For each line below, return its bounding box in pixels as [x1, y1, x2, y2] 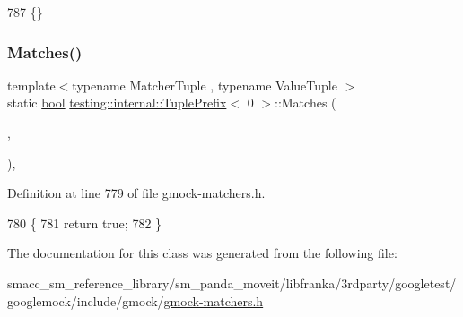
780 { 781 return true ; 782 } [7, 213, 162, 232]
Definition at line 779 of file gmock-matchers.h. [7, 184, 266, 202]
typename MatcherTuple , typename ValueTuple [72, 75, 337, 94]
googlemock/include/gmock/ [7, 291, 164, 310]
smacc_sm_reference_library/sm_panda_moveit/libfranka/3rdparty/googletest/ [7, 273, 457, 292]
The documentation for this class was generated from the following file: [7, 244, 397, 262]
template [7, 75, 56, 94]
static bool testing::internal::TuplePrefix [7, 93, 227, 112]
